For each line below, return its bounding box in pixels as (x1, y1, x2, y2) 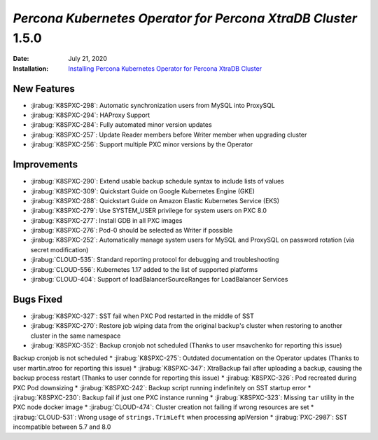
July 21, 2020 (68, 55, 108, 63)
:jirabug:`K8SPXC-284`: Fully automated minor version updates (30, 121, 213, 129)
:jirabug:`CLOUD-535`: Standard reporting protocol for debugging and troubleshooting (30, 256, 279, 264)
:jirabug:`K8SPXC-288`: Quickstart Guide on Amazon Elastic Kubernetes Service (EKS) (30, 196, 280, 205)
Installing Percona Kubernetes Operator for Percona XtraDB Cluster (68, 64, 262, 73)
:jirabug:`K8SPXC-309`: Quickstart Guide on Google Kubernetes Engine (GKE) (30, 186, 255, 195)
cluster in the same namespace (30, 331, 121, 340)
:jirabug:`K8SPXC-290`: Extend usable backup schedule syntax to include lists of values (30, 177, 284, 186)
